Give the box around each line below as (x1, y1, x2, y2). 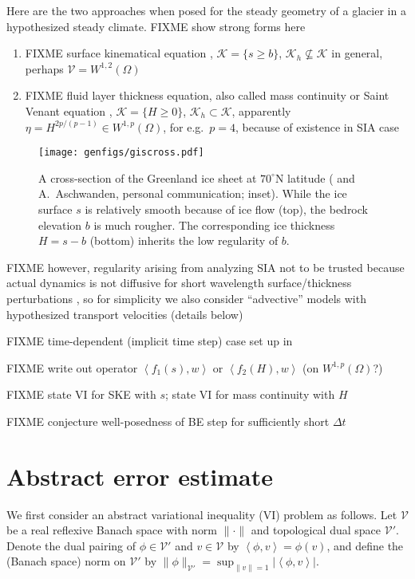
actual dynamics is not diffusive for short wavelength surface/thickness (6, 274, 352, 291)
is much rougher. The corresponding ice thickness (93, 216, 335, 233)
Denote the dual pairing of (6, 537, 136, 553)
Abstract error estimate (6, 459, 273, 492)
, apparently (231, 102, 291, 119)
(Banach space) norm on (6, 553, 126, 569)
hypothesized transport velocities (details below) (6, 305, 243, 322)
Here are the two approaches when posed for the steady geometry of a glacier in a (6, 2, 406, 18)
